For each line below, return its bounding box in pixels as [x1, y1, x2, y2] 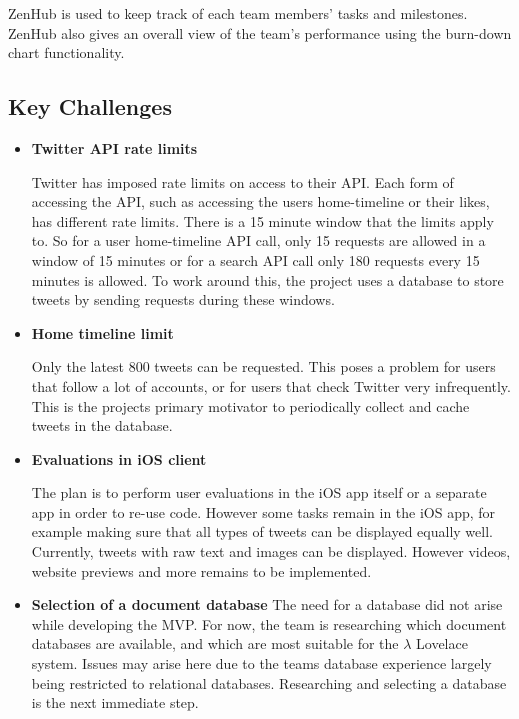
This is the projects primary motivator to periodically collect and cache [31, 395, 470, 416]
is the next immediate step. [31, 692, 199, 713]
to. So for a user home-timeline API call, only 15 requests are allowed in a [31, 230, 486, 251]
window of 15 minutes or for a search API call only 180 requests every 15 [31, 249, 480, 270]
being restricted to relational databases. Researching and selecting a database [31, 672, 507, 693]
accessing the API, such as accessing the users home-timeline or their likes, [31, 191, 490, 212]
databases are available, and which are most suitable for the [31, 633, 399, 654]
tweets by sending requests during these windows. [31, 289, 335, 310]
